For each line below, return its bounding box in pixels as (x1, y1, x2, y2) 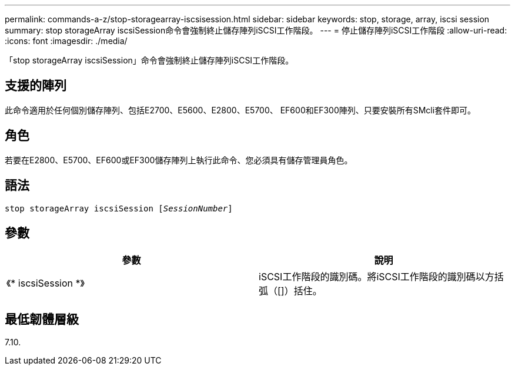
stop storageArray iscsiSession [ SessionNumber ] (5, 203, 233, 213)
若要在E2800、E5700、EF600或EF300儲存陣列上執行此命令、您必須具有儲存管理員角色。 (5, 154, 353, 165)
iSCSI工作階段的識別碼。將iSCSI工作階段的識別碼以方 (259, 271, 494, 283)
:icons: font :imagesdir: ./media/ (5, 36, 128, 46)
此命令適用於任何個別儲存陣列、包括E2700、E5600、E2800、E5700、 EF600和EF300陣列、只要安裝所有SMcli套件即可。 (5, 105, 476, 115)
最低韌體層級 (5, 311, 79, 327)
